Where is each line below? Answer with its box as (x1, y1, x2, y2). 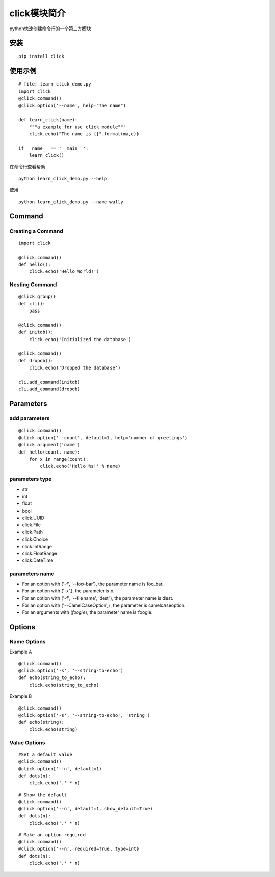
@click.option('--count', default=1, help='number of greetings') (18, 435, 188, 440)
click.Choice (22, 536, 48, 542)
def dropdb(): (18, 358, 53, 363)
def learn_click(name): (18, 117, 78, 123)
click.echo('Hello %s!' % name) (40, 463, 121, 469)
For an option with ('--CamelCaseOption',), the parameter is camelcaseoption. (22, 602, 186, 608)
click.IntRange (22, 543, 52, 549)
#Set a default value (18, 751, 72, 757)
